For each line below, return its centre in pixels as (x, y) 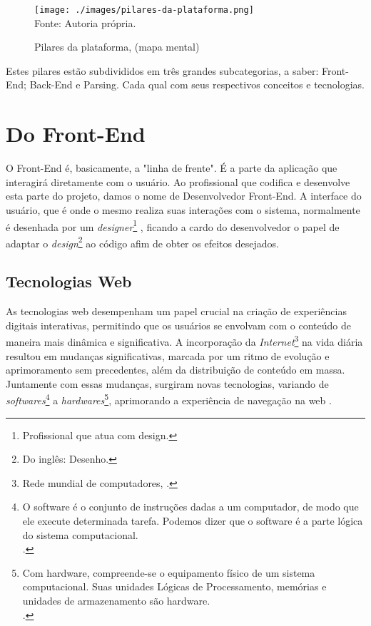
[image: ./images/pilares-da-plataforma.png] (144, 10)
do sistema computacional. (80, 534)
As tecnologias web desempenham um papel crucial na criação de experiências (176, 311)
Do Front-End (76, 134)
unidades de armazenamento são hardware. (116, 601)
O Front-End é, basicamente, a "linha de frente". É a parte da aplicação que (172, 168)
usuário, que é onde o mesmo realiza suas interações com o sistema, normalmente (183, 209)
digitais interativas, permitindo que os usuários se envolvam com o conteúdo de (178, 325)
